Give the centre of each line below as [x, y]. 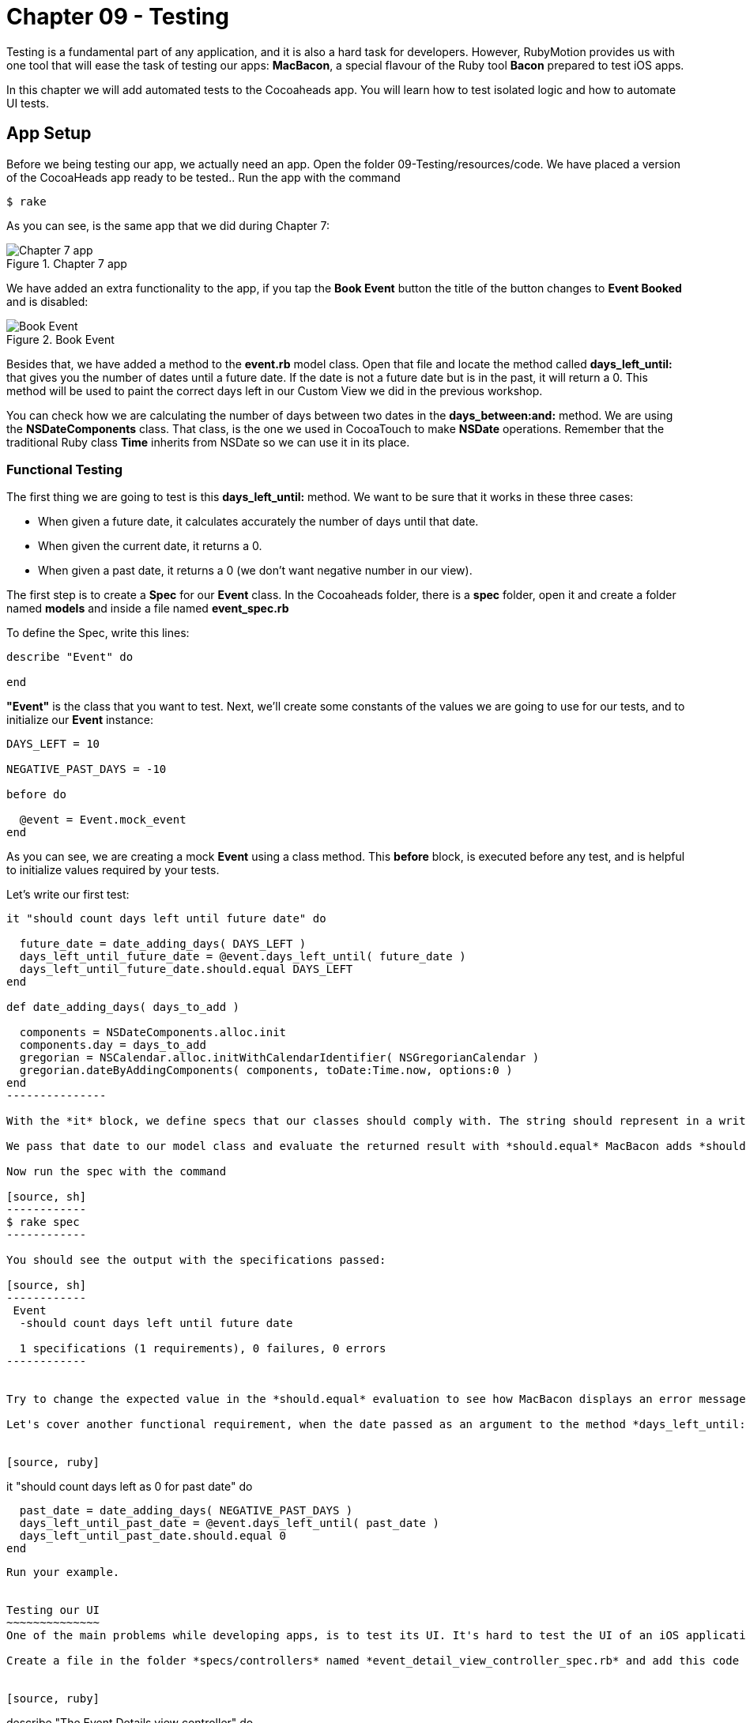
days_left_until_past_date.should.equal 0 [153, 1536]
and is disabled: [47, 301]
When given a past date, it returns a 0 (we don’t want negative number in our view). [255, 571]
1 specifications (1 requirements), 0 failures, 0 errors [203, 1349]
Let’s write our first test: [68, 895]
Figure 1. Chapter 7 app [67, 263]
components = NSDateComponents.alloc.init [153, 1033]
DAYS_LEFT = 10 [53, 744]
